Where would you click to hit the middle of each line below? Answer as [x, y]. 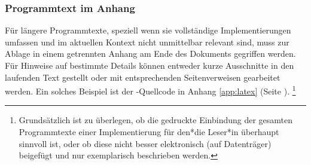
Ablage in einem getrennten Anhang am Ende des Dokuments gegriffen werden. [150, 54]
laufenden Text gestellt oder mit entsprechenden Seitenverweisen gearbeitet [143, 77]
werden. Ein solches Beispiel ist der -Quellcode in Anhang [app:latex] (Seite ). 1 [150, 90]
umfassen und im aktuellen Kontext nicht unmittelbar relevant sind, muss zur [147, 42]
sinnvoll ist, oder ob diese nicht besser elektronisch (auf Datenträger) [145, 143]
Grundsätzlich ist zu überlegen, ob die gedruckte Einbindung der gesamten [156, 120]
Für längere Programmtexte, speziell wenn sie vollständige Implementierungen [148, 30]
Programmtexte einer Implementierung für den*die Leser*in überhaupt [149, 132]
